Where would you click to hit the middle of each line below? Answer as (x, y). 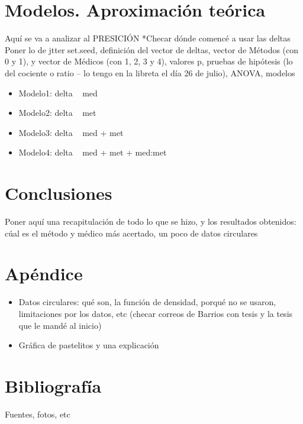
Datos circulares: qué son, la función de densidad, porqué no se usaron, (147, 302)
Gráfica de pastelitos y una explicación (89, 345)
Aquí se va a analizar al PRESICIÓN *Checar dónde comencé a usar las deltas (148, 38)
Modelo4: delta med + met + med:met (93, 152)
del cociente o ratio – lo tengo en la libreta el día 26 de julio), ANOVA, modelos (150, 72)
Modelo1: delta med (58, 93)
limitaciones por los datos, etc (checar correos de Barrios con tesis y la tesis (156, 313)
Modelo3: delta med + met (71, 132)
